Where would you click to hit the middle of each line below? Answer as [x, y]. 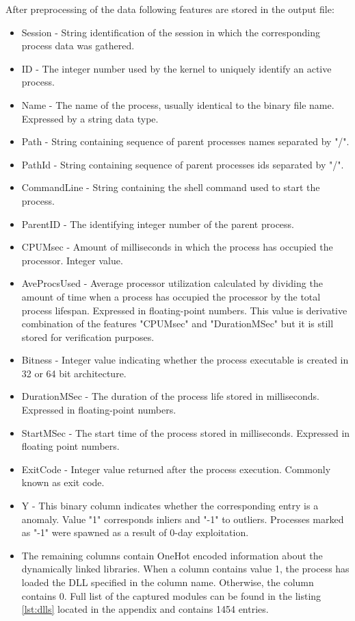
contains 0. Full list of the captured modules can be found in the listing [171, 595]
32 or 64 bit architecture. [74, 373]
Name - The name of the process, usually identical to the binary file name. [178, 104]
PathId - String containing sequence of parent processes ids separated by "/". [183, 164]
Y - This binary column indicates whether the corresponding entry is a [170, 506]
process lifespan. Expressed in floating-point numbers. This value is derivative [184, 310]
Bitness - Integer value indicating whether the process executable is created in [185, 360]
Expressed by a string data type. [90, 118]
